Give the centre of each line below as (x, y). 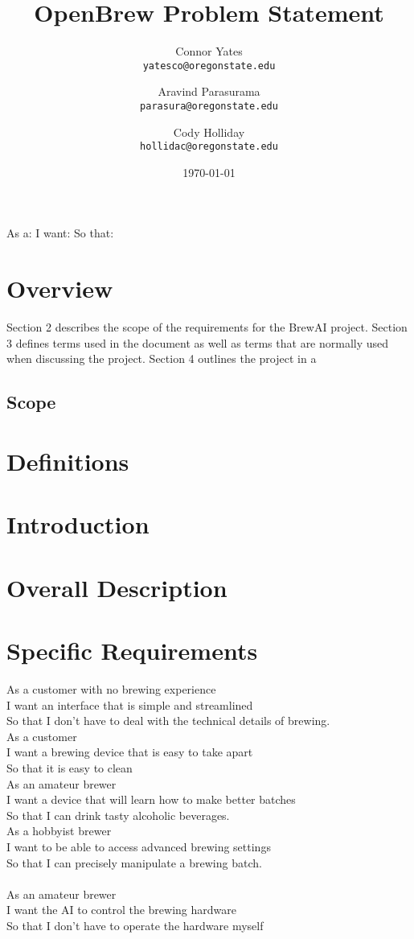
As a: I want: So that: (60, 233)
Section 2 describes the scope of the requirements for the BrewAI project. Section (207, 327)
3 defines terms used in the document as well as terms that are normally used (198, 342)
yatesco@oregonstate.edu (209, 66)
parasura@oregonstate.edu (209, 106)
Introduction (78, 524)
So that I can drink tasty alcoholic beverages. (118, 815)
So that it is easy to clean (70, 767)
